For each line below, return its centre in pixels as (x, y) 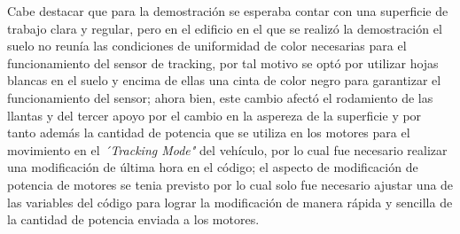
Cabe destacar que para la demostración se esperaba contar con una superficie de (228, 11)
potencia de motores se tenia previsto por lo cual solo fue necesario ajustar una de (230, 184)
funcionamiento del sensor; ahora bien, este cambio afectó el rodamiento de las (220, 97)
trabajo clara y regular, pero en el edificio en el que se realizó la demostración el (225, 28)
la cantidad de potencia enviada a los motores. (133, 219)
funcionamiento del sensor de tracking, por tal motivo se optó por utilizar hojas (223, 62)
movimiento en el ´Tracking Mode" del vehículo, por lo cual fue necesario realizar (227, 149)
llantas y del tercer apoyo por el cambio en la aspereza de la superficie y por (214, 115)
